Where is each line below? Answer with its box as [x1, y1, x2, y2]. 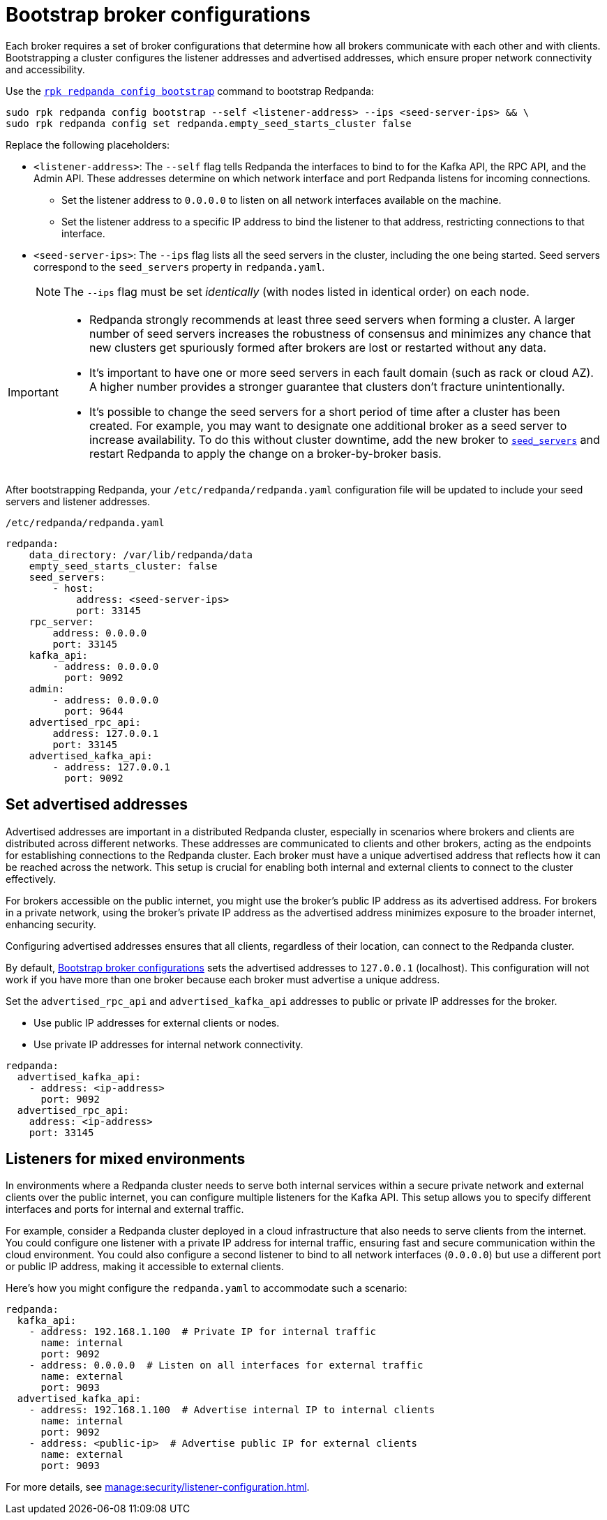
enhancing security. [6, 918, 96, 930]
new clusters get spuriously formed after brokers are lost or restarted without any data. [89, 340, 547, 355]
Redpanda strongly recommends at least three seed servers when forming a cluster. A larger [89, 312, 576, 327]
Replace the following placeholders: [6, 138, 170, 151]
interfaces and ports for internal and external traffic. [6, 1203, 244, 1216]
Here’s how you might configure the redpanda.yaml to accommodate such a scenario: [6, 1282, 407, 1295]
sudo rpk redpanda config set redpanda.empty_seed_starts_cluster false [6, 117, 412, 129]
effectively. [6, 872, 57, 885]
